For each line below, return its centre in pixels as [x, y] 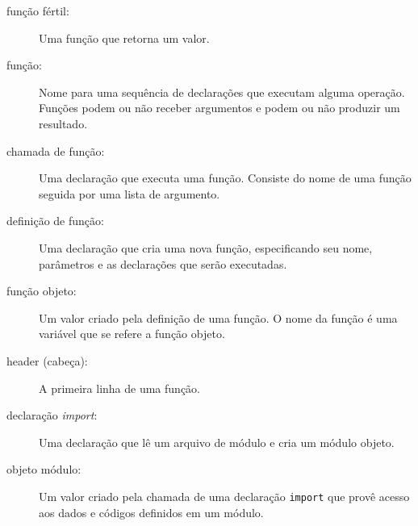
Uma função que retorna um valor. [124, 38]
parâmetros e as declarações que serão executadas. [163, 263]
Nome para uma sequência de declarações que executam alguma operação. [222, 92]
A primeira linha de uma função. [119, 388]
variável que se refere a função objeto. [132, 334]
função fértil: [38, 10]
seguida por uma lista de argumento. [130, 193]
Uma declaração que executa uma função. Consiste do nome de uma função [225, 178]
